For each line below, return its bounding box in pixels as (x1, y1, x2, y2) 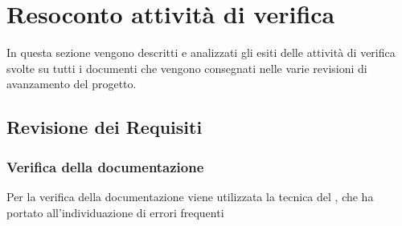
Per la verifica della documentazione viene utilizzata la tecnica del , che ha (6, 188, 374, 204)
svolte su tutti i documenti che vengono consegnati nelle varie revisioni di (6, 59, 367, 76)
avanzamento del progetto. (6, 75, 137, 92)
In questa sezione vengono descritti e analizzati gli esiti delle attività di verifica (6, 44, 396, 61)
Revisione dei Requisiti (6, 115, 203, 139)
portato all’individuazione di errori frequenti (6, 204, 224, 220)
